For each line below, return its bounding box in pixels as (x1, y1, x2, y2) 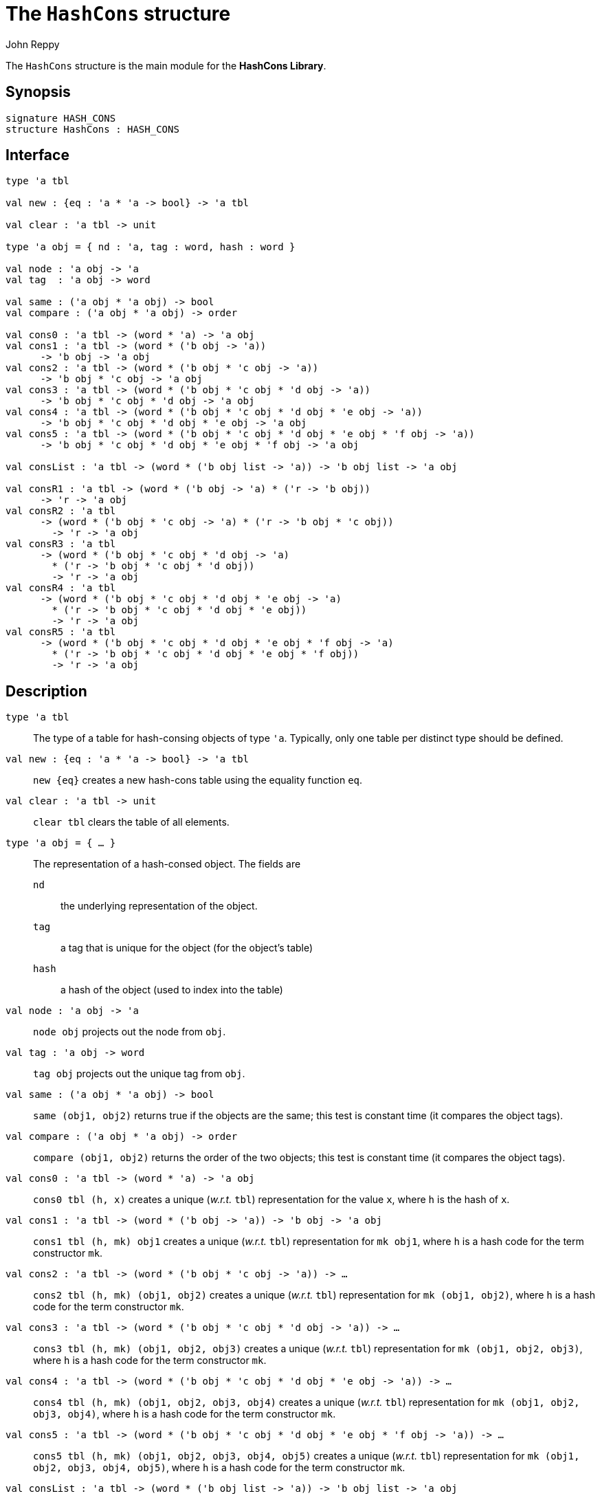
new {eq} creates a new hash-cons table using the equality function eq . (33, 774, 363, 786)
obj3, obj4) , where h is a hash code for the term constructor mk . (33, 1408, 336, 1420)
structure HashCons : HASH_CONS (5, 123, 179, 135)
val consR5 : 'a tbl (5, 626, 116, 638)
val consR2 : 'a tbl (5, 505, 116, 517)
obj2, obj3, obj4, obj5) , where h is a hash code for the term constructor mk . (33, 1462, 405, 1474)
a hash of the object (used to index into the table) (60, 984, 283, 996)
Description (5, 682, 87, 700)
